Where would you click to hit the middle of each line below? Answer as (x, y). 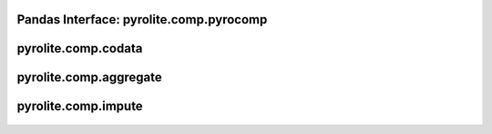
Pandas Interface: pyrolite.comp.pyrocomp (142, 19)
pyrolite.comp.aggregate (90, 77)
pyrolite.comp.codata (80, 48)
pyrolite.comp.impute (80, 106)
